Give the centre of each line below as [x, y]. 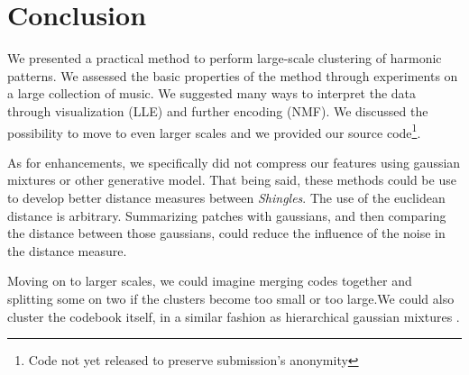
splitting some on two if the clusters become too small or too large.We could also [231, 298]
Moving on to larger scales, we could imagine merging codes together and [210, 281]
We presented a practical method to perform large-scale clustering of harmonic [225, 58]
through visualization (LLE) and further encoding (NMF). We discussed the [218, 110]
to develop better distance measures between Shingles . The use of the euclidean [226, 197]
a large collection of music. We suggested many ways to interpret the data [212, 93]
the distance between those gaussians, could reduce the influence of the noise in [226, 233]
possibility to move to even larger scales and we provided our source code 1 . [214, 131]
